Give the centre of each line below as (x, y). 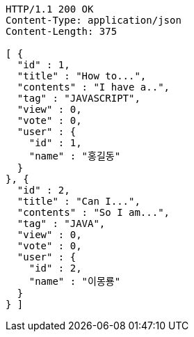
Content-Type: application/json (94, 20)
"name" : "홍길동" (75, 156)
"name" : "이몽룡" (75, 281)
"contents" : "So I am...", (94, 212)
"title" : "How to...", (82, 76)
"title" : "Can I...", (79, 201)
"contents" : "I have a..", (94, 87)
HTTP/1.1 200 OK (50, 9)
